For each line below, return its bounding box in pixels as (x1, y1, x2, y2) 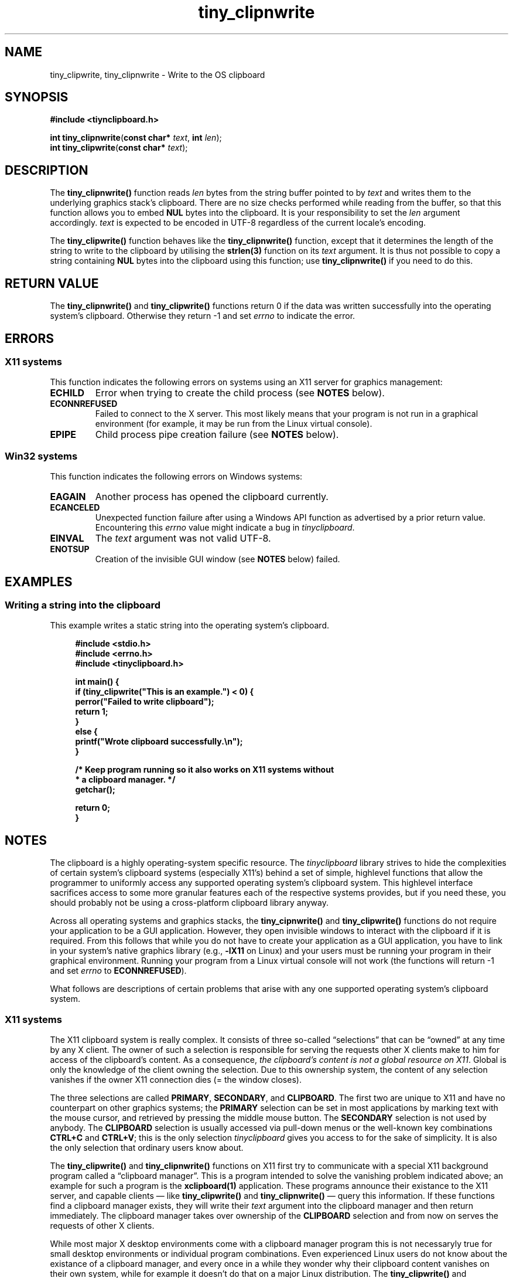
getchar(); (75, 784, 115, 795)
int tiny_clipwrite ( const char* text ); (50, 142, 188, 153)
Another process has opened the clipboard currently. (95, 491, 329, 503)
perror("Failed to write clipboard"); (75, 696, 214, 707)
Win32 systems (5, 450, 78, 462)
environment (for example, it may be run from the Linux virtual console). (95, 419, 372, 429)
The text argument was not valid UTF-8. (95, 532, 271, 545)
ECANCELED (50, 502, 100, 513)
